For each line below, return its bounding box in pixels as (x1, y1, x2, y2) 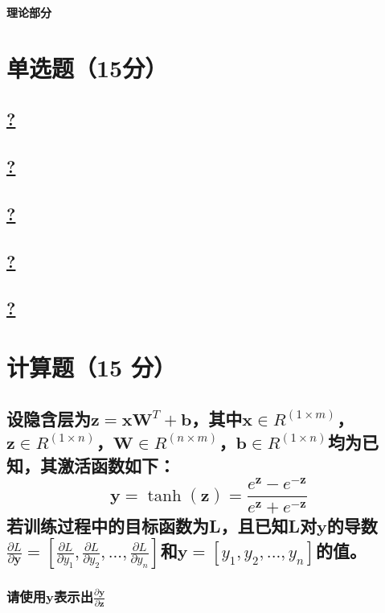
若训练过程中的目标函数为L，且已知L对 (6, 513, 317, 538)
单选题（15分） (6, 51, 168, 84)
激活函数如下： (56, 453, 175, 478)
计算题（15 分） (6, 351, 176, 384)
